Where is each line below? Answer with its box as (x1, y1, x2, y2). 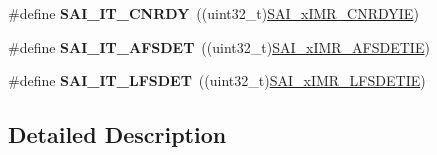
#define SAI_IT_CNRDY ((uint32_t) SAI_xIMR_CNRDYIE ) (8, 3, 419, 23)
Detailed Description (8, 119, 227, 150)
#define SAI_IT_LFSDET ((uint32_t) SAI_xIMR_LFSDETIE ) (8, 70, 426, 91)
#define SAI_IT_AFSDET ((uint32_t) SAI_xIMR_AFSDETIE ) (8, 36, 430, 57)
